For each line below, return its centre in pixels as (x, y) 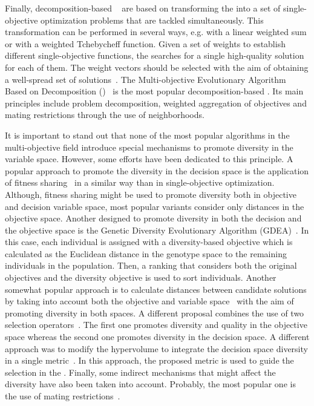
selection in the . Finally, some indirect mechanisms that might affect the (140, 372)
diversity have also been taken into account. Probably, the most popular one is (150, 384)
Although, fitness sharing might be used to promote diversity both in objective (151, 194)
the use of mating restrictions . (63, 396)
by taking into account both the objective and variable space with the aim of (149, 301)
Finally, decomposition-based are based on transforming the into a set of (143, 8)
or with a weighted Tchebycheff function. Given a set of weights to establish (145, 43)
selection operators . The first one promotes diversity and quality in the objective (156, 325)
